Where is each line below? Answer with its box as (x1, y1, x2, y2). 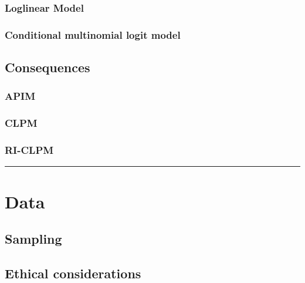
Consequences (5, 58, 90, 76)
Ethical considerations (5, 264, 141, 282)
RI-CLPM (5, 143, 54, 157)
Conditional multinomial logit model (5, 27, 181, 42)
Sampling (5, 230, 62, 248)
